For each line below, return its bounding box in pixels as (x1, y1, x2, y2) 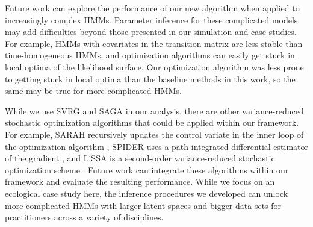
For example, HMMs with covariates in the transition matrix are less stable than (5, 37, 303, 49)
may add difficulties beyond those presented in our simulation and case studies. (5, 25, 297, 38)
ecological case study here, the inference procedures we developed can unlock (5, 187, 288, 199)
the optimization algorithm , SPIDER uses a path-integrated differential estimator (5, 140, 309, 152)
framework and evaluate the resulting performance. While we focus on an (5, 175, 275, 188)
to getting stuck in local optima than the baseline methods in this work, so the (5, 72, 296, 85)
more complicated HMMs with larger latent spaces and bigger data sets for (5, 199, 282, 211)
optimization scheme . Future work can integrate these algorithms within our (5, 163, 289, 176)
